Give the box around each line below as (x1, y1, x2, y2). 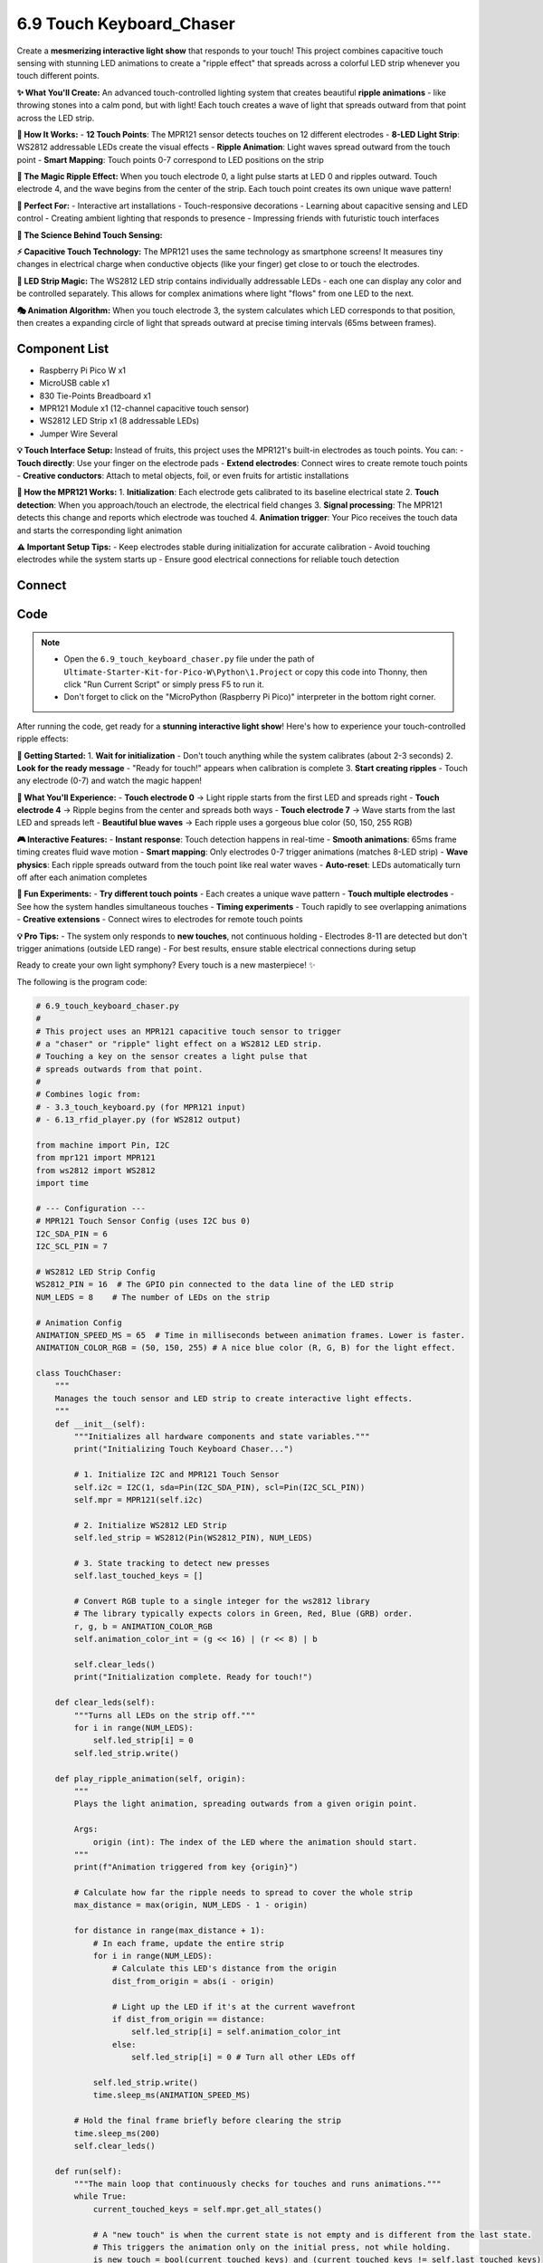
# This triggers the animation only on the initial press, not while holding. (92, 2242, 452, 2253)
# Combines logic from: (35, 1089, 142, 1100)
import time (35, 1178, 90, 1189)
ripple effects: (16, 733, 70, 744)
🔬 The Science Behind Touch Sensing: (16, 229, 163, 240)
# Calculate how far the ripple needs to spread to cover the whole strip (73, 1887, 414, 1898)
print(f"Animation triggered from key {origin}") (73, 1862, 299, 1873)
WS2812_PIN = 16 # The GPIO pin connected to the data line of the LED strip (35, 1279, 394, 1290)
